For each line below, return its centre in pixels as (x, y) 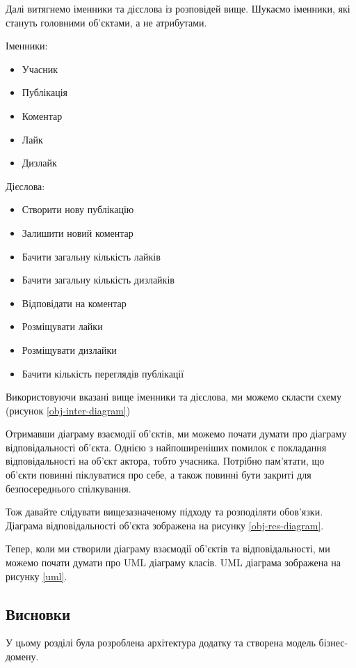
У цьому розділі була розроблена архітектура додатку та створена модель (161, 643)
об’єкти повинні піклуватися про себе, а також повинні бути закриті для (159, 475)
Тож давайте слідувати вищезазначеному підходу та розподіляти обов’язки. (164, 512)
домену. (22, 657)
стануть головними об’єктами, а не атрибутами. (106, 22)
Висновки (38, 613)
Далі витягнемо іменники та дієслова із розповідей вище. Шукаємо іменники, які (178, 8)
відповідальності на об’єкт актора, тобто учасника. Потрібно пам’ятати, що (165, 461)
